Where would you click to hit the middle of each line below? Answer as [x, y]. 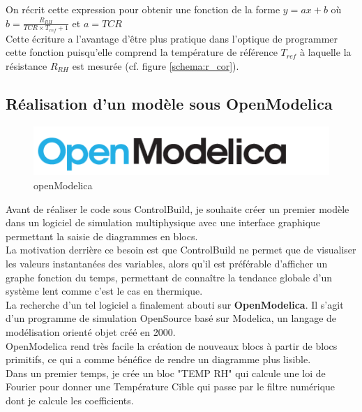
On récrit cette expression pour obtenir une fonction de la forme [143, 9]
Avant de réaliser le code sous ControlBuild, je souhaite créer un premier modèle [178, 208]
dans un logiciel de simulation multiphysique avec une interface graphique [163, 222]
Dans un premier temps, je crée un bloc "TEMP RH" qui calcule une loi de [166, 373]
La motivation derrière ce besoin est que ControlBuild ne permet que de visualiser [181, 250]
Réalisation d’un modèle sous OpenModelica [169, 103]
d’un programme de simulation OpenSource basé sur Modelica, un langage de [171, 318]
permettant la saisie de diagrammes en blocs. [102, 236]
